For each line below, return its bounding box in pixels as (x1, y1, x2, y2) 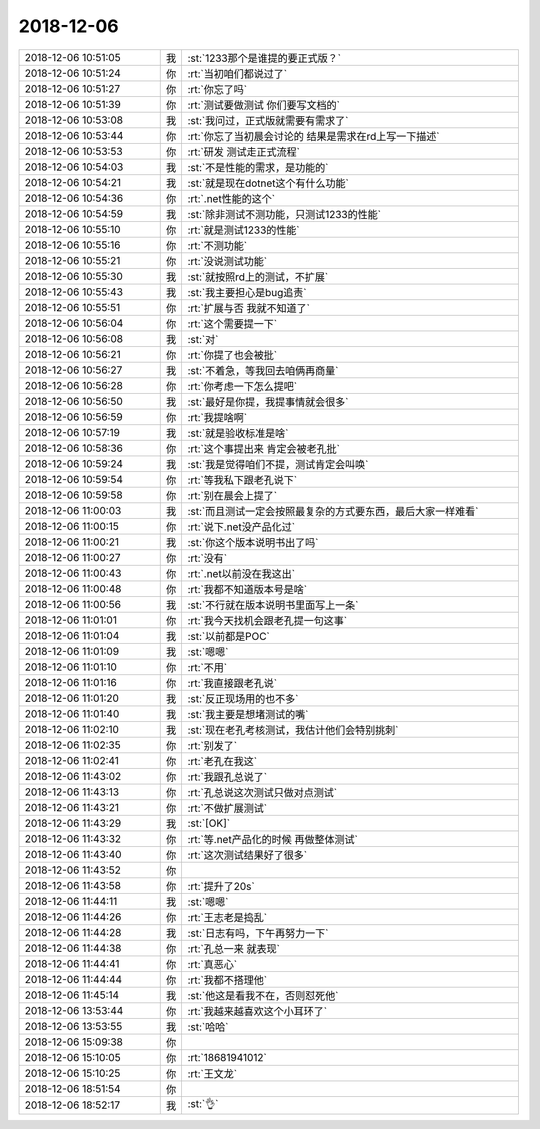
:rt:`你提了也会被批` (187, 348, 278, 362)
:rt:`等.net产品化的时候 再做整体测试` (187, 832, 359, 846)
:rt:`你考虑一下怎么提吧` (187, 379, 298, 393)
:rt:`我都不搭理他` (187, 973, 268, 987)
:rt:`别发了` (187, 738, 238, 752)
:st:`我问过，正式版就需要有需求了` (187, 113, 349, 127)
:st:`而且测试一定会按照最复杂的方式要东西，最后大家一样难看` (187, 504, 479, 518)
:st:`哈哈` (187, 1020, 229, 1034)
